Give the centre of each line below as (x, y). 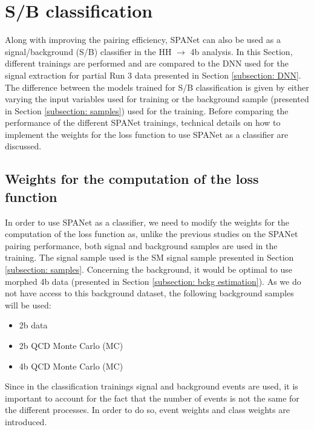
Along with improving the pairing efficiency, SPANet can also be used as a (143, 40)
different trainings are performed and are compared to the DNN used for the (147, 63)
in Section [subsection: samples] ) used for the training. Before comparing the (147, 110)
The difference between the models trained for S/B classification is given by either (157, 87)
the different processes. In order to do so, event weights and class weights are (147, 410)
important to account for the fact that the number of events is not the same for (152, 398)
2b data (33, 325)
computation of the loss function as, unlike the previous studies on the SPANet (152, 234)
